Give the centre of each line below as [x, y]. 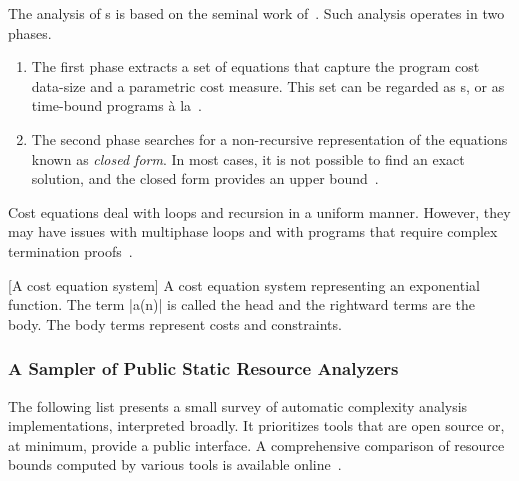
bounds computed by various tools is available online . [175, 464]
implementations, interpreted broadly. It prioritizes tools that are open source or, [256, 425]
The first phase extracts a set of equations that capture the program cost [255, 66]
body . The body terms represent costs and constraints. [175, 323]
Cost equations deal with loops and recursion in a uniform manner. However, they [259, 211]
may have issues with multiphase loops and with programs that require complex [253, 231]
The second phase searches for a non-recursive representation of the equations [269, 138]
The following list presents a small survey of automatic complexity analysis [238, 405]
